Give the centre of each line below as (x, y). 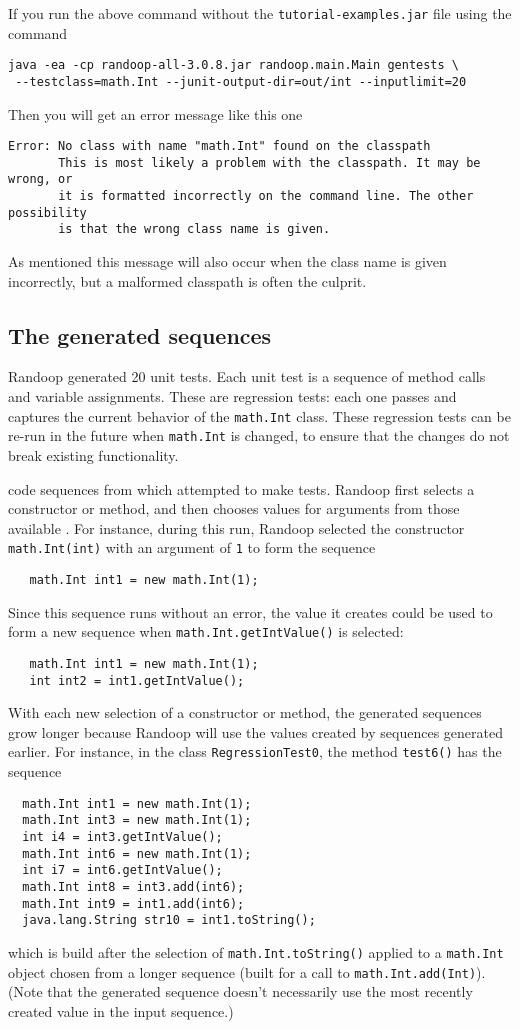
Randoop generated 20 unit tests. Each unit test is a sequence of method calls (247, 376)
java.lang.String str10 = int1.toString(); (169, 920)
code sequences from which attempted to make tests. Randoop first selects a (241, 488)
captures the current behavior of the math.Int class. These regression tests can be (259, 415)
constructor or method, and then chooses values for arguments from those (234, 508)
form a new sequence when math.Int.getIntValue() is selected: (206, 631)
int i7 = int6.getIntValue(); (122, 870)
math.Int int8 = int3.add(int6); (133, 886)
